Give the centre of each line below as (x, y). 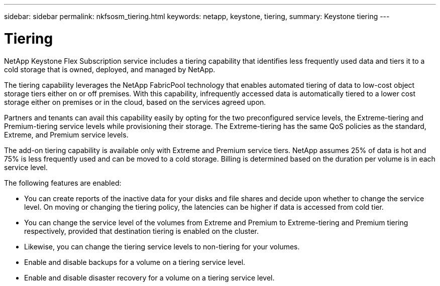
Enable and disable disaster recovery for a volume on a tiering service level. (149, 277)
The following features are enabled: (63, 183)
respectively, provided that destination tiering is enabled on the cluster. (142, 231)
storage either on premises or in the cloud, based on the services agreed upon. (135, 102)
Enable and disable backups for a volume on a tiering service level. (135, 262)
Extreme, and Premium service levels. (66, 134)
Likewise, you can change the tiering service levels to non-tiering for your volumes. (162, 246)
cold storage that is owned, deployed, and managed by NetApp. (110, 69)
